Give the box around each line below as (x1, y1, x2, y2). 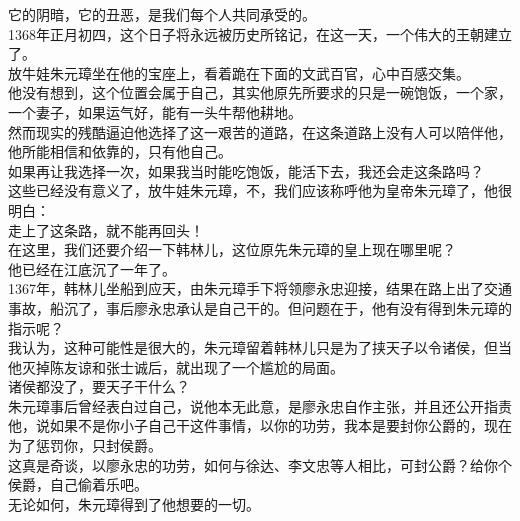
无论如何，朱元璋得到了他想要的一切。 (8, 493, 260, 514)
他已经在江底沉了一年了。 (8, 258, 176, 279)
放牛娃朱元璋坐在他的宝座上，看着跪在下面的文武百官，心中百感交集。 (8, 62, 470, 83)
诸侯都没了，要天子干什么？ (8, 376, 190, 397)
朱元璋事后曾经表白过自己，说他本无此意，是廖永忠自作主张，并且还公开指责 (8, 395, 512, 416)
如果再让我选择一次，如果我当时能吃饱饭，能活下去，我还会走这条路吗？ (8, 160, 484, 181)
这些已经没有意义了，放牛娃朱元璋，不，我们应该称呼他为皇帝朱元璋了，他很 (8, 180, 512, 201)
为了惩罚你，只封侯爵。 (8, 435, 162, 456)
